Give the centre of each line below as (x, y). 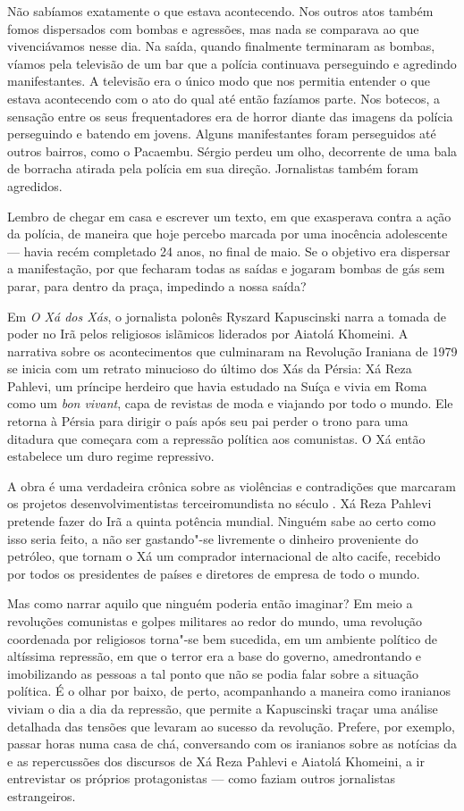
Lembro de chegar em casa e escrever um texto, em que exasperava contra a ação (229, 216)
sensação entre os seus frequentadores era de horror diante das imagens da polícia (230, 116)
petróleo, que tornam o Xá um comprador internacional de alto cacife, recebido (224, 556)
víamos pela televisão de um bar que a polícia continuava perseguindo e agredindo (232, 63)
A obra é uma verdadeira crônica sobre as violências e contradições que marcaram (232, 485)
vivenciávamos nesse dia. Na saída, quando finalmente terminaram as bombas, (221, 46)
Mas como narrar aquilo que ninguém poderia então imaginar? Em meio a (210, 603)
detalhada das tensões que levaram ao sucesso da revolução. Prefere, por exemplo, (231, 726)
